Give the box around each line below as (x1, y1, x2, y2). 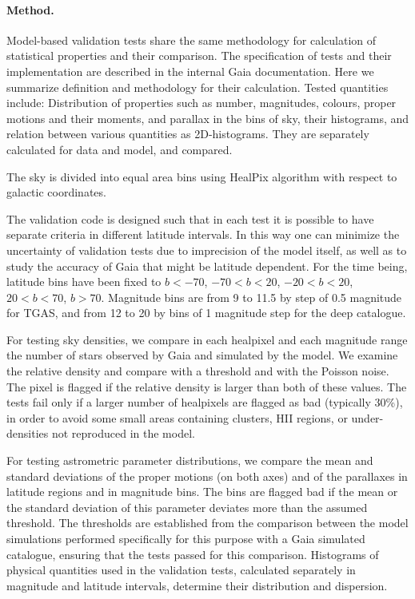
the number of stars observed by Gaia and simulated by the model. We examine (6, 347, 398, 363)
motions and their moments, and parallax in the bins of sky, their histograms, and (6, 109, 409, 126)
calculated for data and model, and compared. (6, 141, 233, 157)
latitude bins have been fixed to (6, 273, 162, 290)
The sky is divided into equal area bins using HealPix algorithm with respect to (6, 168, 397, 184)
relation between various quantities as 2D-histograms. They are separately (6, 125, 369, 142)
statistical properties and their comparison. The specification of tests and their (6, 47, 392, 64)
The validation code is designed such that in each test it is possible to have (6, 210, 374, 227)
